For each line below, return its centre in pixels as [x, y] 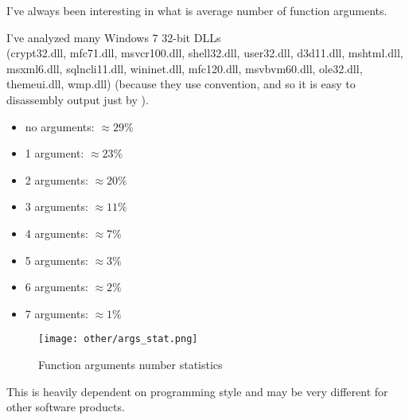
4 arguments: [56, 233]
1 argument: [55, 153]
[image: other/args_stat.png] [118, 339]
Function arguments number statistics [130, 364]
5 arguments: [56, 260]
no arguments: [60, 126]
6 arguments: [56, 287]
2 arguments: [56, 179]
